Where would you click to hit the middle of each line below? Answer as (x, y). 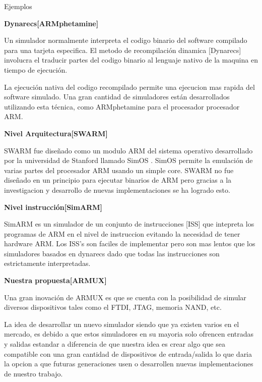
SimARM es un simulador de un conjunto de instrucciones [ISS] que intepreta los (129, 224)
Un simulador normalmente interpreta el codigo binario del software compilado (126, 40)
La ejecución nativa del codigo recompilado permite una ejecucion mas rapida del (129, 87)
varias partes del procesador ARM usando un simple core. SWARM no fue (119, 170)
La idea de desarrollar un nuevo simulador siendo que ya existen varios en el (122, 324)
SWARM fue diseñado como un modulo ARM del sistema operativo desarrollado (128, 150)
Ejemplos (18, 6)
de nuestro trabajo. (34, 373)
